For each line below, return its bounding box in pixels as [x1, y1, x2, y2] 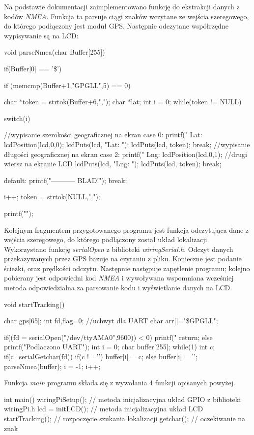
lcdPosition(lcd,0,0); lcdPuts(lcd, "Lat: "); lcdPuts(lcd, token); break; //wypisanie [4, 139, 250, 149]
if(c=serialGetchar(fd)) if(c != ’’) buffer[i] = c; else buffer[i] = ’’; [4, 351, 198, 362]
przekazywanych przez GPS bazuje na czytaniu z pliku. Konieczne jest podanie [4, 253, 242, 264]
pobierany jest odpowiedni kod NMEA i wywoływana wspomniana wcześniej [4, 273, 234, 283]
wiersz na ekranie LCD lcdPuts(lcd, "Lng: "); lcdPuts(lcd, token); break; [4, 158, 222, 169]
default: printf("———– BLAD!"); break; [4, 175, 127, 185]
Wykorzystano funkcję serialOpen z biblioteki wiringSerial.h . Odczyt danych [4, 244, 233, 254]
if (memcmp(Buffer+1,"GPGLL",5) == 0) [4, 80, 131, 90]
